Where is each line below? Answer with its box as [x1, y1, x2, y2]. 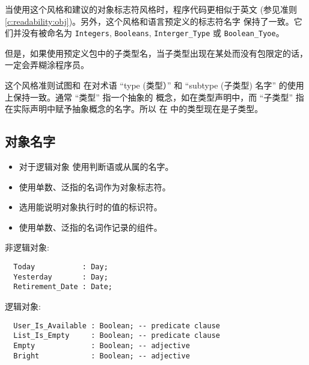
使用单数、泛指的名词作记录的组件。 [19, 220, 162, 233]
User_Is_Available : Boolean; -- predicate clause [13, 321, 220, 330]
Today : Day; [13, 262, 108, 271]
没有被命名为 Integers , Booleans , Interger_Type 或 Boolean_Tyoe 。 [21, 27, 284, 39]
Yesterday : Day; [13, 272, 108, 281]
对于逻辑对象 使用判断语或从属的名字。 [19, 160, 174, 173]
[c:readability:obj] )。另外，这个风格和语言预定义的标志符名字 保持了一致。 [5, 14, 294, 27]
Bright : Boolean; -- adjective [13, 351, 190, 360]
